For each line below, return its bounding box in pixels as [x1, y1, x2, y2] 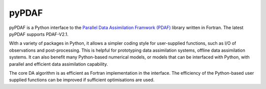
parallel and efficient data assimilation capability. [9, 61, 108, 67]
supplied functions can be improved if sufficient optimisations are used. [9, 77, 155, 83]
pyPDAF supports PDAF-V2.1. [9, 31, 69, 37]
